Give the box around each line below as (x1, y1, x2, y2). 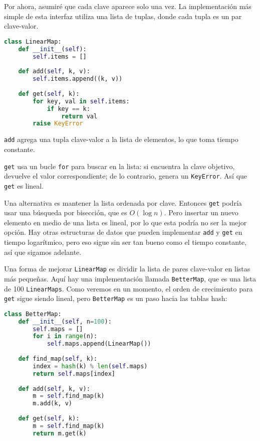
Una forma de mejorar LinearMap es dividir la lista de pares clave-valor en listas (4, 263, 250, 274)
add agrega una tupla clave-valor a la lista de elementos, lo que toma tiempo (4, 134, 238, 144)
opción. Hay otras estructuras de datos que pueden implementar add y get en (4, 227, 242, 237)
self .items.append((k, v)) (33, 75, 123, 83)
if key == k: (47, 105, 90, 112)
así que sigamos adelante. (4, 246, 82, 257)
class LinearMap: (4, 38, 62, 45)
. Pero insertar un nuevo (164, 207, 238, 218)
